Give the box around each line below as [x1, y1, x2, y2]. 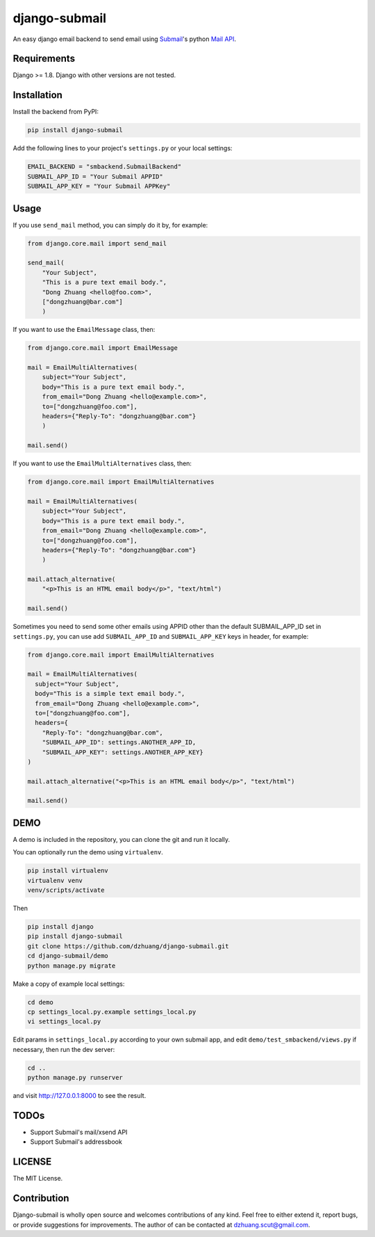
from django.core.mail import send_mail [27, 239, 167, 247]
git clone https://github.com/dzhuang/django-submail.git [27, 942, 229, 950]
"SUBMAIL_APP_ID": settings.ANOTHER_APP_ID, [42, 738, 197, 747]
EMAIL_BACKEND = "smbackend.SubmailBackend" [27, 163, 182, 170]
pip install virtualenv [27, 867, 109, 875]
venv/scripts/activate [27, 886, 105, 894]
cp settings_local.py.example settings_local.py [27, 1008, 197, 1016]
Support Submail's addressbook [30, 1138, 123, 1146]
